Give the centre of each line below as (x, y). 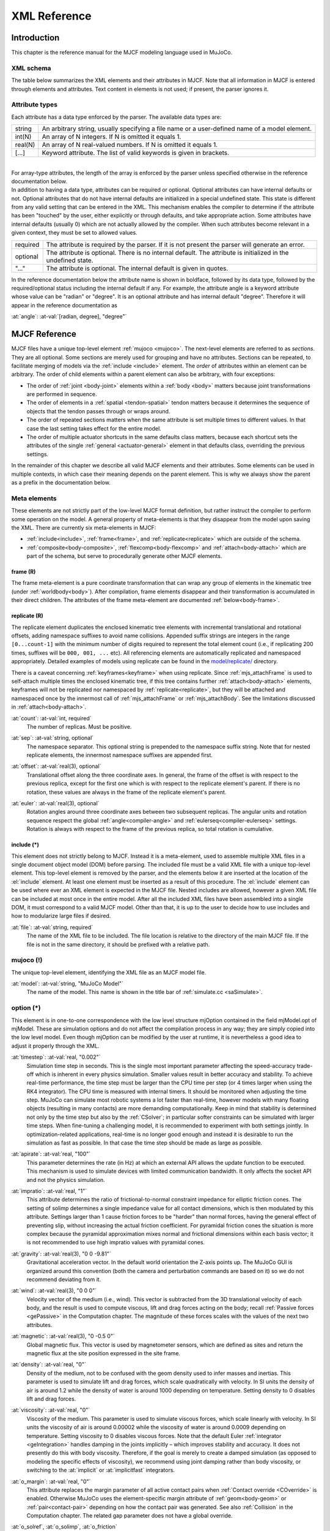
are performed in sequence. (62, 394)
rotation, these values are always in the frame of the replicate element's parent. (127, 792)
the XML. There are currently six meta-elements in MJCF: (84, 527)
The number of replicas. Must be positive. (79, 726)
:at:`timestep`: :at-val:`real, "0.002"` (56, 1057)
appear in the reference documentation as (64, 305)
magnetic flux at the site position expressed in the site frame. (103, 1353)
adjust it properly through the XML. (55, 1046)
